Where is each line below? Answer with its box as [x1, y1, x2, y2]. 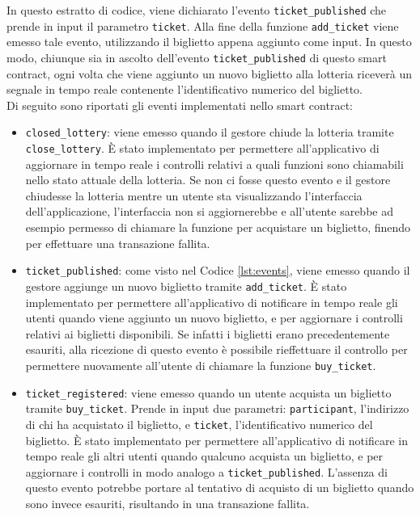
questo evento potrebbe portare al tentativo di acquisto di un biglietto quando [25, 479, 414, 496]
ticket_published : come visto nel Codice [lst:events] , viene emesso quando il [25, 262, 410, 279]
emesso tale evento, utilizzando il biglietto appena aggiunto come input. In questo [6, 33, 412, 50]
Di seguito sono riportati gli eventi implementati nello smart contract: [6, 96, 353, 113]
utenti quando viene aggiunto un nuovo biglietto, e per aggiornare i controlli [25, 309, 403, 326]
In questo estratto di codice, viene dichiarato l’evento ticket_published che [6, 2, 387, 18]
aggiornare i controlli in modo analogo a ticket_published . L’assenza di [25, 463, 388, 480]
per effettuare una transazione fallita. [25, 234, 210, 251]
